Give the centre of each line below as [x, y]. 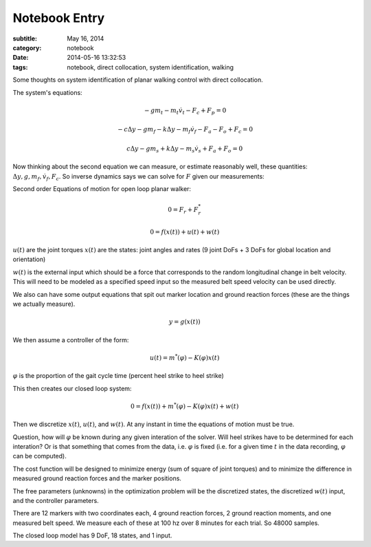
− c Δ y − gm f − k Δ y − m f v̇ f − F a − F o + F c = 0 [185, 131]
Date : [21, 58]
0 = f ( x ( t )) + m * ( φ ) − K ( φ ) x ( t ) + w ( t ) [185, 406]
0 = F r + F [183, 211]
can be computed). [40, 456]
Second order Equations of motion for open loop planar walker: [102, 189]
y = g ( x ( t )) [184, 322]
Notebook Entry [59, 18]
